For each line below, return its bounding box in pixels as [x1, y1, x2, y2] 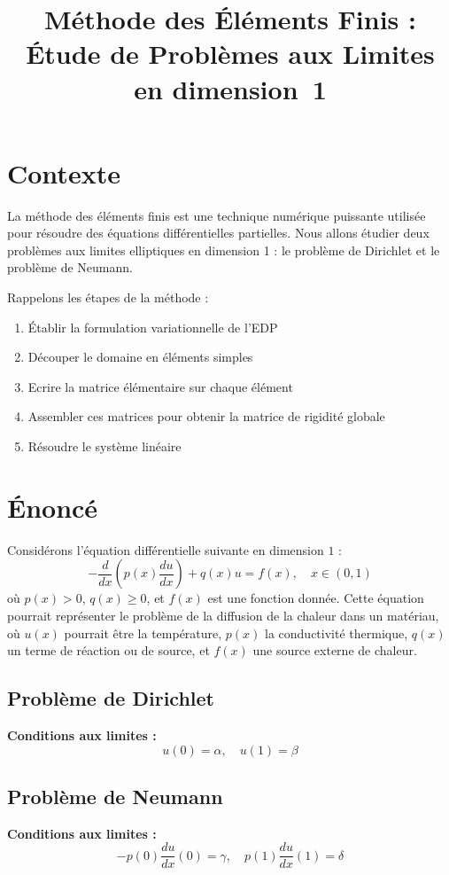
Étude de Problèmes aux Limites [26, 35, 435, 72]
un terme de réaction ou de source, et [7, 641, 210, 660]
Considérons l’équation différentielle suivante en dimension [7, 540, 324, 559]
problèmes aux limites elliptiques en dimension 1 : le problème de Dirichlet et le [7, 240, 440, 259]
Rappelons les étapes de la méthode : [7, 288, 209, 307]
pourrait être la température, [64, 623, 222, 642]
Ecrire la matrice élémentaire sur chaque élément [27, 377, 293, 395]
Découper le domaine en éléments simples [27, 348, 253, 366]
